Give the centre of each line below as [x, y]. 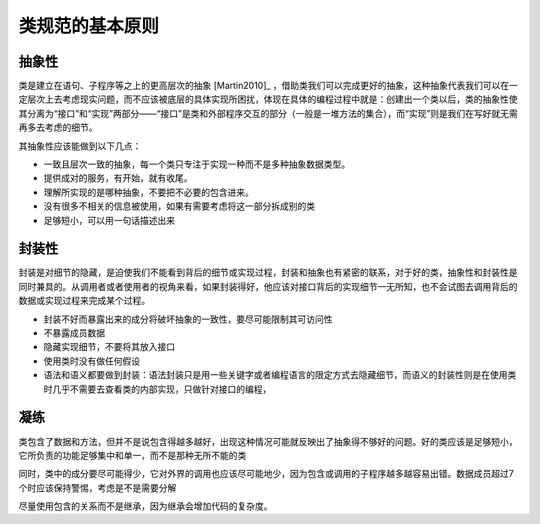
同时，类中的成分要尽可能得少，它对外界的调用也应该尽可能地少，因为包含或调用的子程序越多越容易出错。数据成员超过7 [266, 474]
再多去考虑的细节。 [58, 127]
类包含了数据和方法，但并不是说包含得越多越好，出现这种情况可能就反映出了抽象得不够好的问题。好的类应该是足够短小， [268, 441]
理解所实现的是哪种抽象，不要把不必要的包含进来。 [148, 192]
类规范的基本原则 [89, 26]
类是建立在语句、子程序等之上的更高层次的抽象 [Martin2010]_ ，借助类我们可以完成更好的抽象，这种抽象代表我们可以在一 [268, 86]
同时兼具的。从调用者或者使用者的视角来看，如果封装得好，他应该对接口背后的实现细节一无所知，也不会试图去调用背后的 [268, 286]
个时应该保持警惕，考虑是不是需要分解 [97, 487]
